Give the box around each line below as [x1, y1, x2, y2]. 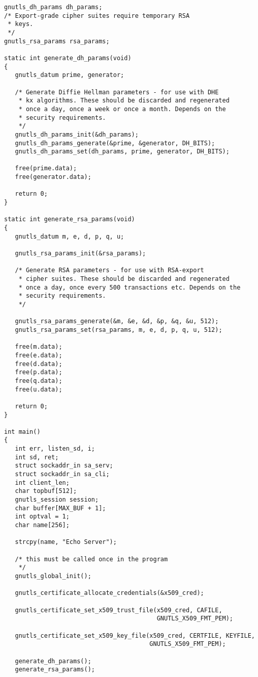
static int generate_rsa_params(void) [4, 216, 135, 223]
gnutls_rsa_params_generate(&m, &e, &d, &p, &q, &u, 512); [15, 318, 219, 325]
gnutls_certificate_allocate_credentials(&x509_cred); [15, 589, 204, 597]
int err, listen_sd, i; [15, 445, 95, 453]
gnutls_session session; [15, 496, 99, 504]
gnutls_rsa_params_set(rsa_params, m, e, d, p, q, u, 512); [15, 326, 222, 333]
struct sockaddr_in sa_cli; [15, 471, 110, 478]
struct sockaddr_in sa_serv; [15, 462, 113, 470]
